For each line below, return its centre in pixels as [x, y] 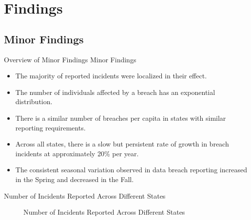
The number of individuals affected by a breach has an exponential [115, 92]
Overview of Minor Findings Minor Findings [70, 59]
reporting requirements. [50, 127]
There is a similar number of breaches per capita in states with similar [121, 118]
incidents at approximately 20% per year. [77, 153]
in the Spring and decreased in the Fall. [75, 179]
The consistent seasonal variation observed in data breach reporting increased [131, 170]
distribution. [34, 101]
